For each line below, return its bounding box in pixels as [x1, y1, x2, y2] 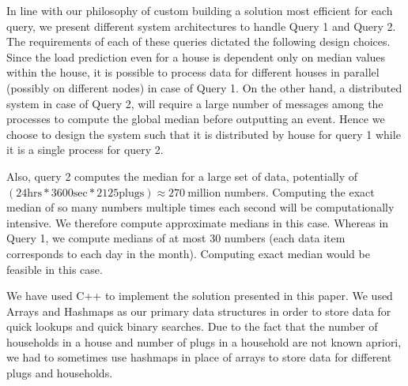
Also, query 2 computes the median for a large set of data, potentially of [6, 167, 358, 184]
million [187, 187, 221, 199]
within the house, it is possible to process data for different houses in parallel [6, 64, 380, 81]
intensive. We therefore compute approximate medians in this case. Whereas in [6, 214, 389, 230]
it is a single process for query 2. [6, 141, 164, 158]
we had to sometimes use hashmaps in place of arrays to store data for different [6, 349, 392, 365]
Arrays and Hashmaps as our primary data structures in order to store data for [6, 302, 391, 319]
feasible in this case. [6, 260, 103, 277]
